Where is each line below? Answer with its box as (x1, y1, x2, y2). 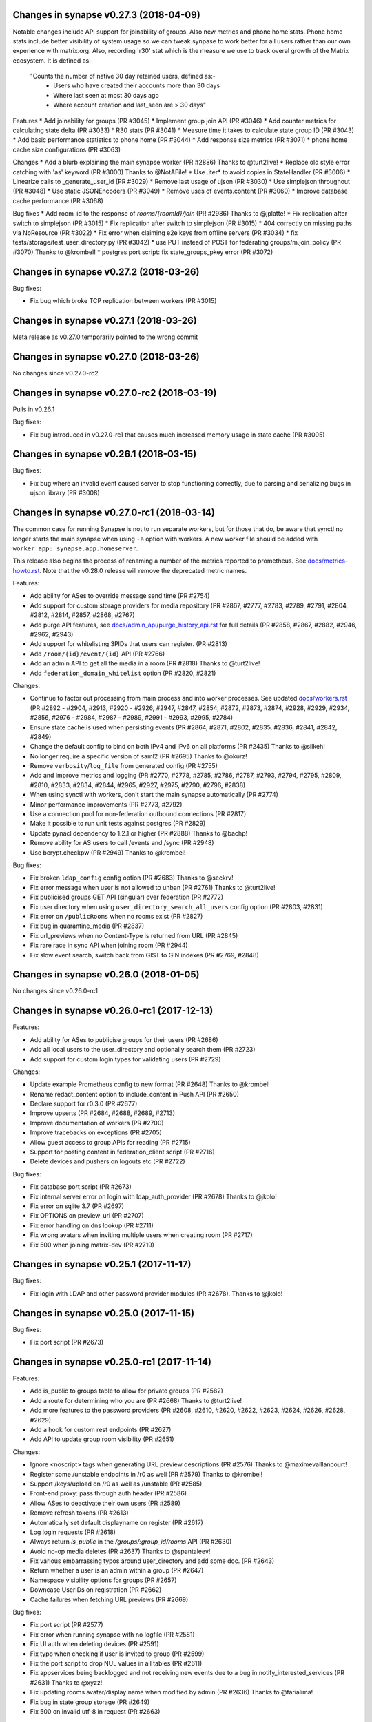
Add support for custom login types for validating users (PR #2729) (30, 1055, 221, 1064)
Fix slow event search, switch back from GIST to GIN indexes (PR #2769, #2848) (30, 951, 260, 959)
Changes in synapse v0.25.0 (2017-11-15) (12, 1307, 195, 1319)
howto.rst (12, 566, 40, 574)
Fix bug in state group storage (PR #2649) (30, 1698, 150, 1706)
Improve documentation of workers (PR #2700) (30, 1119, 165, 1127)
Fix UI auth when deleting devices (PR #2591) (30, 1640, 159, 1648)
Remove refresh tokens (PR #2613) (30, 1508, 129, 1517)
